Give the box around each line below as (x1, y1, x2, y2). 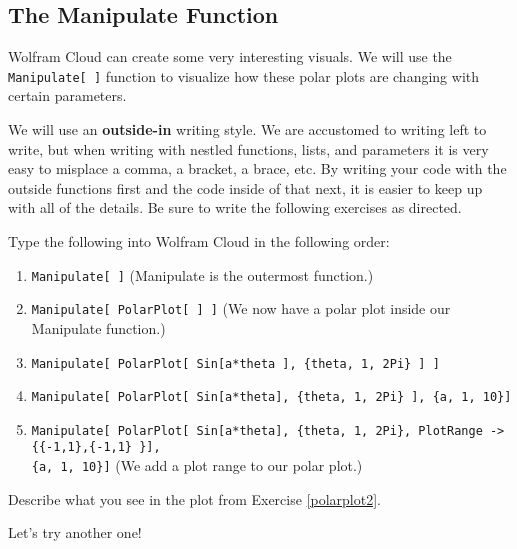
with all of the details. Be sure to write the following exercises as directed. (8, 197, 462, 218)
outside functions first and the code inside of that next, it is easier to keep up (8, 177, 483, 198)
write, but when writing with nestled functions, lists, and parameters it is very (8, 138, 489, 159)
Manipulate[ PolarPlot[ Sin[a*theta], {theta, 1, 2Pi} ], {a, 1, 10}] (31, 390, 512, 405)
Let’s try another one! (8, 522, 142, 543)
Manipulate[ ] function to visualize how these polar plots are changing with (8, 65, 480, 86)
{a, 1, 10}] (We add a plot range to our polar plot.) (31, 455, 363, 476)
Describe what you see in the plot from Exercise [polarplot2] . (8, 488, 381, 509)
